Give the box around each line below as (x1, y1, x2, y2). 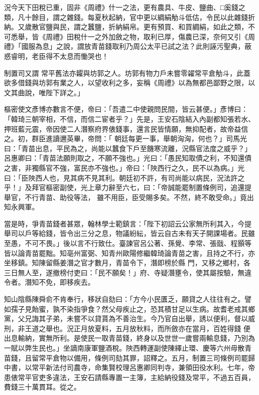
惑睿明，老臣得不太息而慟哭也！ (4, 50, 109, 61)
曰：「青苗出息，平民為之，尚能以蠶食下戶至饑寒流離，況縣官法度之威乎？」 (4, 143, 252, 153)
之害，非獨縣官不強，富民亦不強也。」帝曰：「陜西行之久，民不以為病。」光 (4, 162, 245, 173)
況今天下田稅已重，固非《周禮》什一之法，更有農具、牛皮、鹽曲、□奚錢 (4, 2, 239, 12)
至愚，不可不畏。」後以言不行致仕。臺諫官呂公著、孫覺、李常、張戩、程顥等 (4, 238, 252, 248)
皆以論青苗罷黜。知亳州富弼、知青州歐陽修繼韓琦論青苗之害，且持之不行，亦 (4, 247, 255, 258)
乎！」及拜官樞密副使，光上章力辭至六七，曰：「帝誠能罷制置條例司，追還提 (4, 182, 252, 193)
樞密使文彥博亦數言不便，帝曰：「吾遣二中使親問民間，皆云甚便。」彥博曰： (4, 104, 248, 114)
